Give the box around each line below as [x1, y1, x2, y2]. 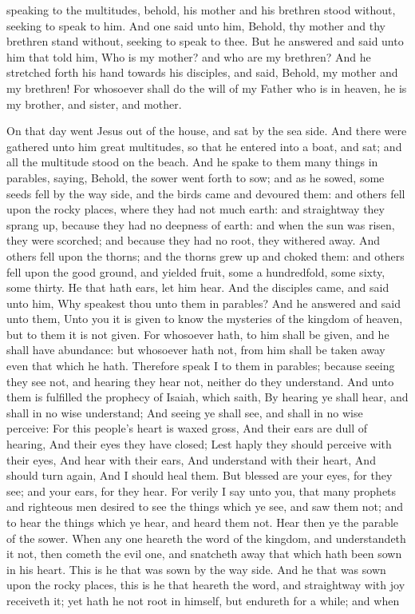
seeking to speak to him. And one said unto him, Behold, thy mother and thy [6, 17, 385, 34]
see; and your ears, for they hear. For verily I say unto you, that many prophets [6, 482, 397, 499]
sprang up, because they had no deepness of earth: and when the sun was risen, [6, 216, 395, 233]
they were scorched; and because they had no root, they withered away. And [6, 232, 381, 249]
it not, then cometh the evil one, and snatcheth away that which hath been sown [6, 545, 402, 562]
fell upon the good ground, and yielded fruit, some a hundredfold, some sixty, [6, 263, 385, 280]
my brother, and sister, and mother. [6, 95, 182, 112]
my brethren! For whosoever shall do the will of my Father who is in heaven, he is [6, 79, 407, 96]
